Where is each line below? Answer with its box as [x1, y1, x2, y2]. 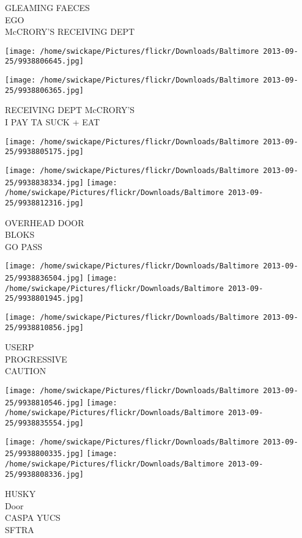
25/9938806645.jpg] [5, 57, 84, 66]
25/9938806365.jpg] [5, 86, 84, 95]
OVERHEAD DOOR [5, 216, 84, 229]
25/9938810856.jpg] [5, 323, 84, 332]
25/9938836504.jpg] [5, 273, 84, 282]
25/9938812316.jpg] [5, 198, 84, 207]
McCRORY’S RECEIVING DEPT [5, 25, 135, 38]
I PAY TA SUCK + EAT [5, 116, 100, 128]
